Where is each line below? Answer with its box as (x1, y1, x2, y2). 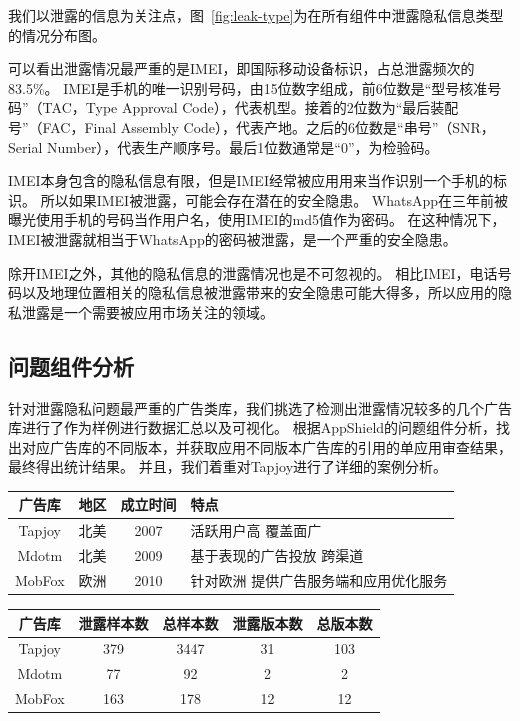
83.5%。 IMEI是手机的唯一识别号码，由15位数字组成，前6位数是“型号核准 (8, 77, 488, 98)
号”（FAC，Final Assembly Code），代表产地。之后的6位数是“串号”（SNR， (8, 116, 495, 137)
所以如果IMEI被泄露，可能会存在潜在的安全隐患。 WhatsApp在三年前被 (40, 189, 509, 210)
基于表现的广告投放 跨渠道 (190, 545, 364, 566)
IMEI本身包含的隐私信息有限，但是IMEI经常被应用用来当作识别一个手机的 (8, 170, 493, 191)
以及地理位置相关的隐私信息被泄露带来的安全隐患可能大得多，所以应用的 (21, 282, 498, 303)
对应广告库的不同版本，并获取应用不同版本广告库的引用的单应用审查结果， (21, 436, 512, 457)
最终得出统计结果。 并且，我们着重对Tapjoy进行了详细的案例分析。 (8, 456, 448, 477)
